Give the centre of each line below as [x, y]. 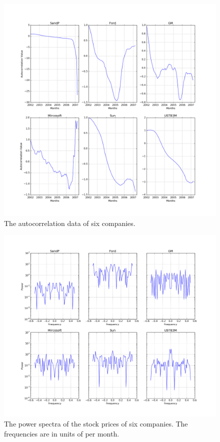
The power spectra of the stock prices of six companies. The [96, 423]
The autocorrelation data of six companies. [70, 223]
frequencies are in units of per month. [62, 433]
